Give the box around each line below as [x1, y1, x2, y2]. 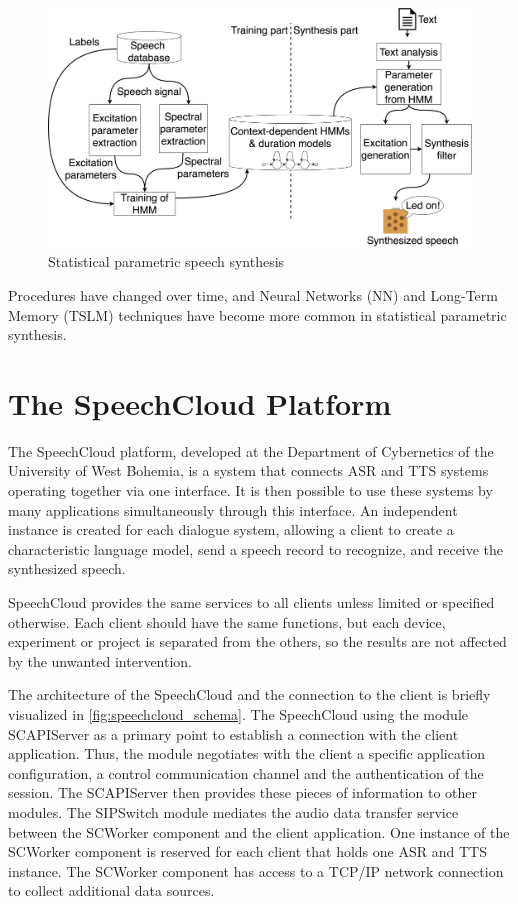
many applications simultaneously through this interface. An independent [8, 499, 458, 520]
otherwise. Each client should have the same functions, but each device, [8, 611, 446, 632]
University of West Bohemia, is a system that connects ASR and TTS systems [8, 460, 489, 481]
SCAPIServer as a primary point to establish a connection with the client [8, 723, 459, 744]
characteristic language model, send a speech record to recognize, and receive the [8, 538, 504, 559]
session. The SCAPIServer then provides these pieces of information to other [8, 782, 478, 803]
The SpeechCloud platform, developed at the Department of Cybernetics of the [8, 440, 494, 461]
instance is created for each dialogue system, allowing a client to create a [8, 519, 454, 540]
